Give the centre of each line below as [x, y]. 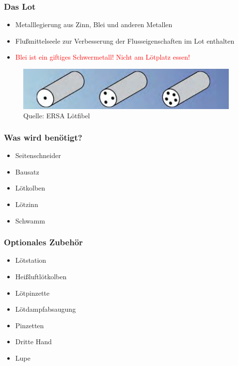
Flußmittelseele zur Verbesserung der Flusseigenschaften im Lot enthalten [125, 40]
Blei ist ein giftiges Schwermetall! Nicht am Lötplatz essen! [103, 57]
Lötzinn [27, 204]
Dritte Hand [33, 342]
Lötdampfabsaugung [46, 309]
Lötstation [31, 260]
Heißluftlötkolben [41, 276]
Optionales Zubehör [43, 242]
